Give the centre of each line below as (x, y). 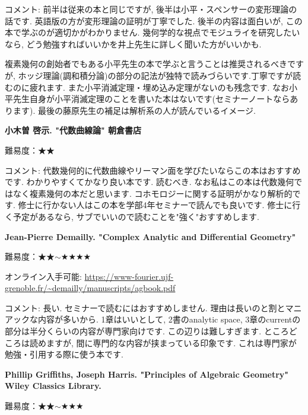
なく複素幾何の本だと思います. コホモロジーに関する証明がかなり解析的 (153, 193)
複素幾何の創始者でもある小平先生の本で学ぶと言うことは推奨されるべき (146, 64)
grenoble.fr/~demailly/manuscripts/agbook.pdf (90, 288)
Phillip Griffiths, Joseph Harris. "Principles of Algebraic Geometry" (147, 374)
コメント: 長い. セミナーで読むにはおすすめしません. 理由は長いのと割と (145, 307)
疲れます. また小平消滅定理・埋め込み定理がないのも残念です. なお (159, 87)
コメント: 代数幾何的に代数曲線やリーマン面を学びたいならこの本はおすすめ (153, 170)
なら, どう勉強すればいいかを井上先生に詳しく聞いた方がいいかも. (133, 44)
